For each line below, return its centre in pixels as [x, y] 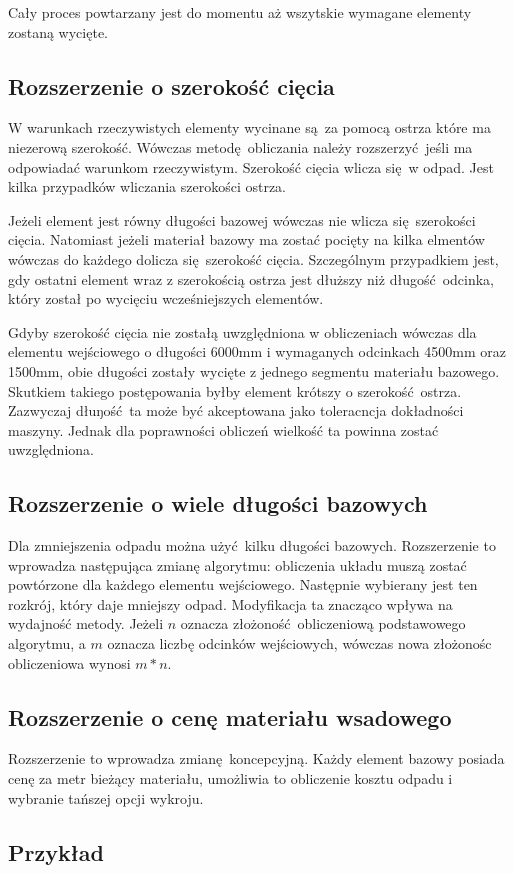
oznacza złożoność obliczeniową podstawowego [323, 623]
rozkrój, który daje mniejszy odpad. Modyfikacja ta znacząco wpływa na [230, 603]
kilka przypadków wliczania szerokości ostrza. [147, 186]
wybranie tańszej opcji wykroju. [106, 797]
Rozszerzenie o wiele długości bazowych [218, 503]
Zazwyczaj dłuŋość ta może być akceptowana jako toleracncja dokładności [236, 410]
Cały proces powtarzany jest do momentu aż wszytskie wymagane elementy [240, 12]
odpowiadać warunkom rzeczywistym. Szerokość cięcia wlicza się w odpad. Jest [251, 166]
